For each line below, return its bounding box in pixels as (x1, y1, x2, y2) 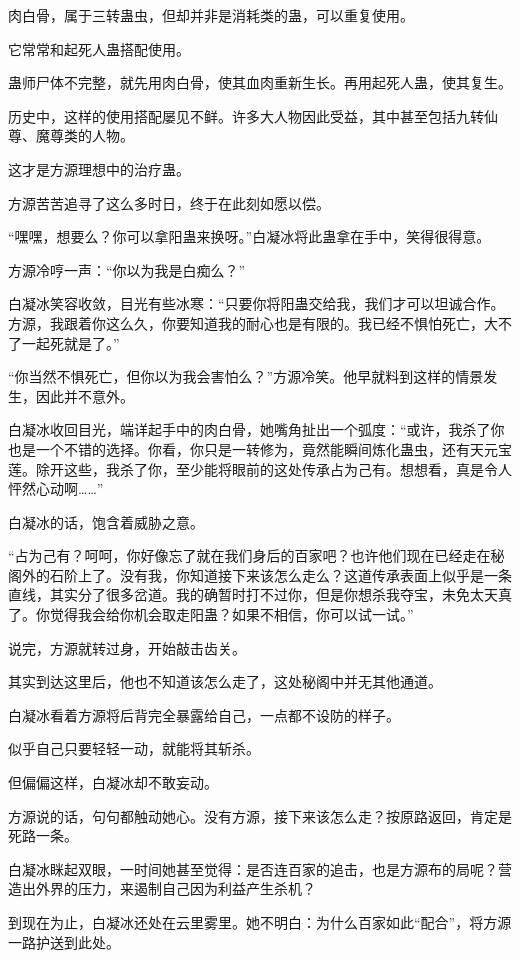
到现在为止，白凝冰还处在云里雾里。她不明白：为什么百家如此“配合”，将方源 (8, 912, 512, 932)
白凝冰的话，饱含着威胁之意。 (8, 511, 204, 532)
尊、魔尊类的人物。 (8, 125, 134, 146)
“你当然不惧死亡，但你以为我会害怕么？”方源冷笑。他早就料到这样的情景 (8, 366, 484, 387)
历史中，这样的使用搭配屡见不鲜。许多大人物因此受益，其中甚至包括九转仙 (8, 105, 498, 126)
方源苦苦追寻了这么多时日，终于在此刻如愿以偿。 (8, 192, 330, 213)
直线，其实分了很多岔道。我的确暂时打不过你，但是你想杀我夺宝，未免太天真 (8, 584, 512, 605)
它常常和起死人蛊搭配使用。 (8, 38, 190, 59)
